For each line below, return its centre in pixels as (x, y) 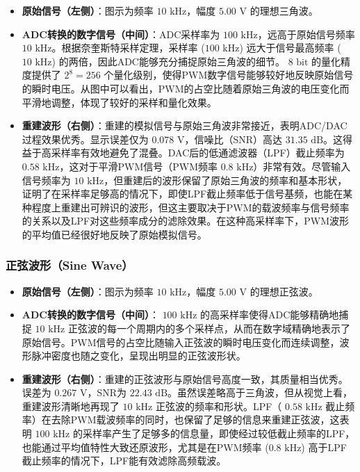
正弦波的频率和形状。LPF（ (219, 406)
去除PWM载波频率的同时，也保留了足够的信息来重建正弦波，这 (195, 420)
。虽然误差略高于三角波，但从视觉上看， (260, 392)
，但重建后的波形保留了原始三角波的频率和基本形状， (226, 180)
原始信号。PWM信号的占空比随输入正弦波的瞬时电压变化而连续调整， (181, 342)
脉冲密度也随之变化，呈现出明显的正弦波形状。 (139, 356)
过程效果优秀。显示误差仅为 (85, 139)
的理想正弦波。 (284, 291)
